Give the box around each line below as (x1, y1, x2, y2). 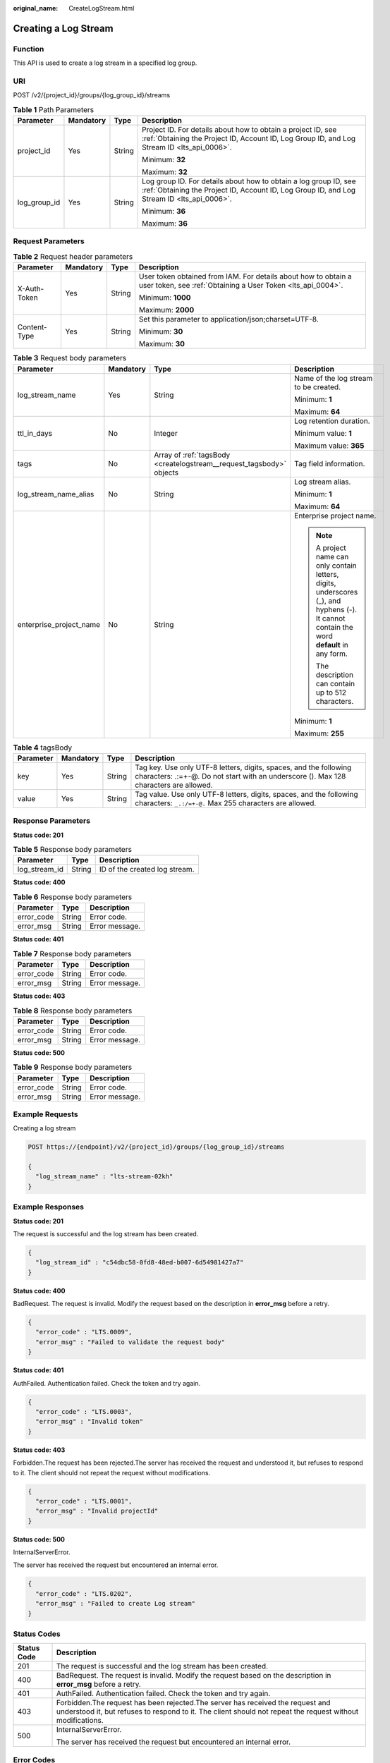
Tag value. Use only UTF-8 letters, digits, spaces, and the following (135, 789, 358, 799)
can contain (315, 678, 355, 688)
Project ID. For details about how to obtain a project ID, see (141, 125, 337, 135)
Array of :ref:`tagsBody (154, 450, 231, 460)
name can (315, 551, 349, 561)
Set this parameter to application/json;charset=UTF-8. (138, 315, 319, 324)
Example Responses (13, 1202, 85, 1212)
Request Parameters (13, 236, 85, 246)
